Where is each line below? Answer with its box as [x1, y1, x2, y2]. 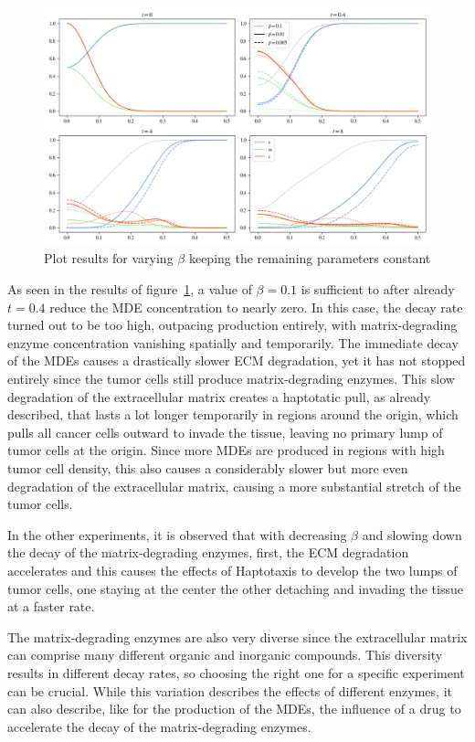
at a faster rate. [7, 597, 95, 616]
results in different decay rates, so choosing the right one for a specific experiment [7, 662, 465, 682]
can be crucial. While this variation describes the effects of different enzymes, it [7, 681, 452, 700]
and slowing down [362, 525, 462, 544]
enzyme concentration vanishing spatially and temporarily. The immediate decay [7, 333, 459, 352]
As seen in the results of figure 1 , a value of [7, 280, 252, 299]
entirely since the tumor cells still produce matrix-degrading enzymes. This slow [7, 369, 455, 388]
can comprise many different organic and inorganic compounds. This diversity [7, 645, 443, 664]
